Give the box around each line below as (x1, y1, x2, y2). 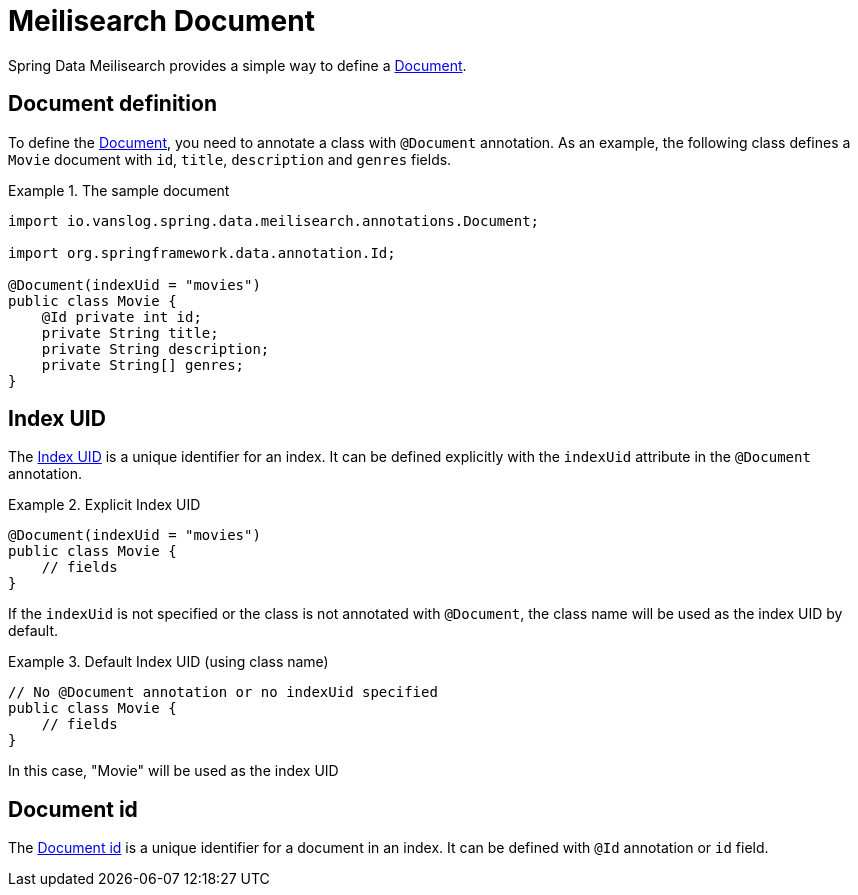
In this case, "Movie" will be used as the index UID (8, 762, 339, 780)
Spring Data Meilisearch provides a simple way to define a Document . (8, 56, 467, 74)
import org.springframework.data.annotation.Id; (8, 244, 396, 261)
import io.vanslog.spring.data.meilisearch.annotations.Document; (8, 212, 540, 229)
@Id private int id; (41, 308, 202, 325)
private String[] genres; (41, 356, 245, 373)
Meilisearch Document (8, 4, 315, 38)
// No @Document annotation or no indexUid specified (8, 684, 438, 701)
